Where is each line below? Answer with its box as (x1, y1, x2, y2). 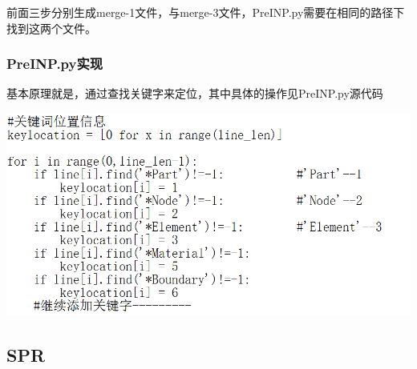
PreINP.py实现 (6, 54, 103, 74)
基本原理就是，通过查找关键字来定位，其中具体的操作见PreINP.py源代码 (6, 85, 383, 102)
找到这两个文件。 (6, 19, 96, 36)
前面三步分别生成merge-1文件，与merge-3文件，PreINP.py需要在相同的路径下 (6, 4, 405, 20)
